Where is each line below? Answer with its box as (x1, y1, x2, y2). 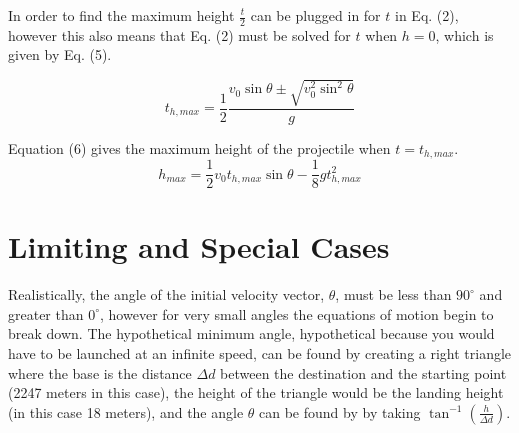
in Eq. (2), (395, 5, 459, 25)
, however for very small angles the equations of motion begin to (100, 303, 494, 324)
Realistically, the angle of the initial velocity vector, (8, 284, 325, 305)
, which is (435, 24, 494, 45)
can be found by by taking (259, 401, 421, 422)
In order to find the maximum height (8, 5, 235, 25)
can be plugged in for (250, 5, 381, 25)
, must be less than (335, 284, 452, 305)
